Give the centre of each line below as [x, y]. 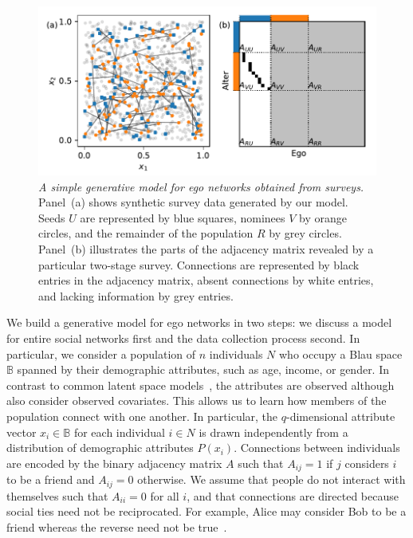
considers [367, 463]
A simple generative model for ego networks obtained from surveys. [201, 186]
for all [165, 495]
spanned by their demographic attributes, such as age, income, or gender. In [203, 369]
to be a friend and [51, 479]
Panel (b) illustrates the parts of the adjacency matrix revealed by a [206, 248]
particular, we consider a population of [101, 353]
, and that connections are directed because [293, 495]
